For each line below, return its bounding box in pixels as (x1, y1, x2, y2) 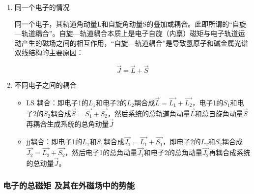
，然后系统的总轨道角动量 (108, 108, 190, 118)
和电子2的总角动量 (143, 147, 202, 158)
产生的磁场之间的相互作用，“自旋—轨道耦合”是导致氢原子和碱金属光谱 (21, 37, 249, 48)
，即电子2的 (163, 136, 201, 147)
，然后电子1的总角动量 (65, 147, 138, 158)
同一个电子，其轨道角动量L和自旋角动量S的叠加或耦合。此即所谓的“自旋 (14, 18, 246, 29)
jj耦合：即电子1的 (26, 136, 83, 147)
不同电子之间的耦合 (14, 80, 77, 90)
